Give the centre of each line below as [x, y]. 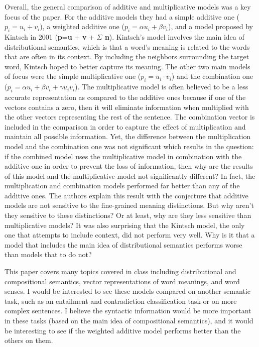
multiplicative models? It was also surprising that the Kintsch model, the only [125, 225]
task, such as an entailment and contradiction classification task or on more [121, 301]
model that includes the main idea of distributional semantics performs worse [123, 244]
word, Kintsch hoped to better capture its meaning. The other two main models [127, 66]
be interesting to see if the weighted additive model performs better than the [123, 330]
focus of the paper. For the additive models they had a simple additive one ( [122, 16]
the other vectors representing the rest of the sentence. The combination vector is [130, 117]
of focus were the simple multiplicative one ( [73, 76]
